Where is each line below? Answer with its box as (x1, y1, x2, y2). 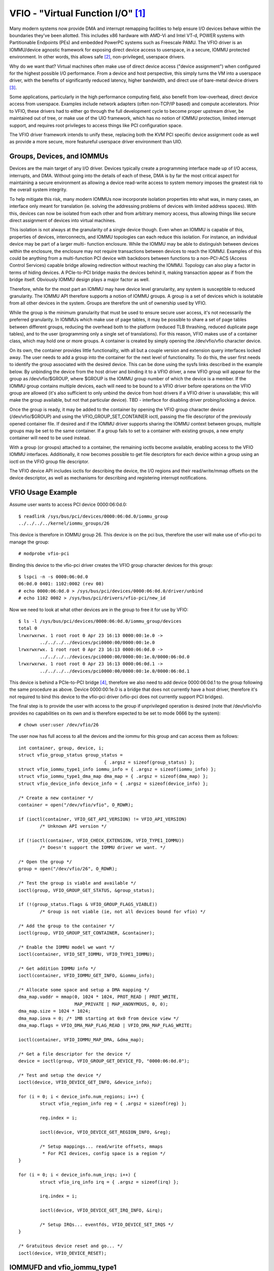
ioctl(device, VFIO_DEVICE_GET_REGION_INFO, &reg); (40, 1129, 171, 1135)
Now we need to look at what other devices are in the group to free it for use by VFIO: (9, 607, 189, 613)
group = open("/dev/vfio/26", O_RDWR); (18, 866, 118, 872)
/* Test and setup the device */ (18, 1072, 101, 1078)
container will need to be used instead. (9, 435, 91, 441)
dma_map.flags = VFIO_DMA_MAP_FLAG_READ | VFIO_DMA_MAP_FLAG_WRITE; (18, 1022, 192, 1028)
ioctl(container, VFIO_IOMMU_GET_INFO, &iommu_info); (18, 973, 155, 979)
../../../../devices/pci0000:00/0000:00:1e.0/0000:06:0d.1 (40, 668, 190, 674)
